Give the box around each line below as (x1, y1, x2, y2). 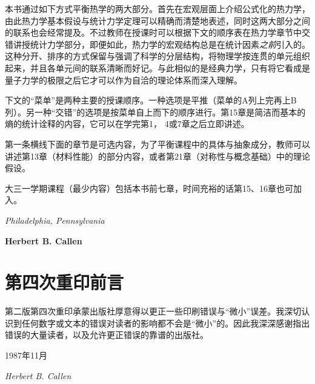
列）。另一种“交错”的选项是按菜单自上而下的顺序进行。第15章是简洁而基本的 (5, 105, 306, 118)
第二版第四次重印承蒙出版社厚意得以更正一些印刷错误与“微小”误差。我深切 (5, 305, 302, 317)
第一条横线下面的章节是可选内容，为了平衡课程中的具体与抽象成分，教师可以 (5, 137, 310, 150)
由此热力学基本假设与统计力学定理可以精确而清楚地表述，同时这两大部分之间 (5, 14, 310, 27)
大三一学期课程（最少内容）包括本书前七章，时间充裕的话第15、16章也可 (5, 181, 293, 194)
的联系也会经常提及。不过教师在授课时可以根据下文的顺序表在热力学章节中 (5, 26, 302, 39)
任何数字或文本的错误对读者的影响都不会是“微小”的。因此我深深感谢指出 (21, 316, 310, 329)
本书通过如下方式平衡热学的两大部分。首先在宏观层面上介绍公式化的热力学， (5, 2, 310, 15)
